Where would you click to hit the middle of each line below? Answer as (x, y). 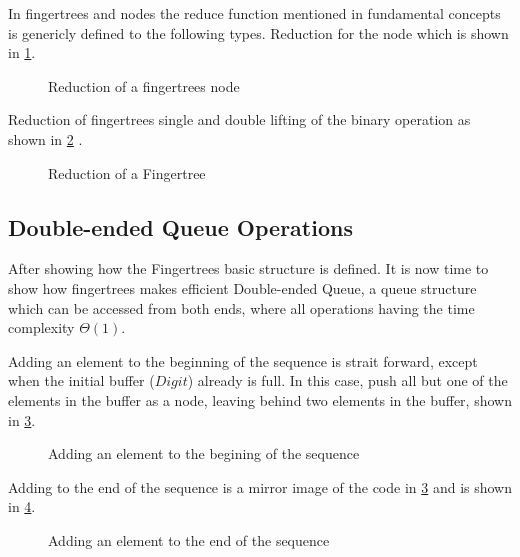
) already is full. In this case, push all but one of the (347, 380)
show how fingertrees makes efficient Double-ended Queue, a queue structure (242, 287)
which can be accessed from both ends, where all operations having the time (241, 307)
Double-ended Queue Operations (180, 226)
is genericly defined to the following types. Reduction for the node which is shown (258, 32)
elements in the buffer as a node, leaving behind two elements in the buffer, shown (260, 399)
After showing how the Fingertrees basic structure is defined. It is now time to (248, 268)
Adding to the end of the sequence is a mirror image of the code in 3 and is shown (260, 486)
